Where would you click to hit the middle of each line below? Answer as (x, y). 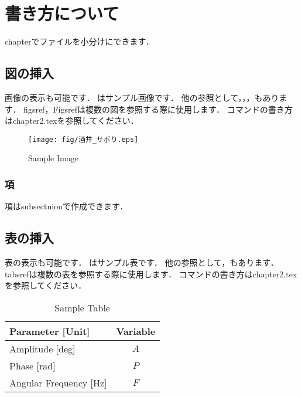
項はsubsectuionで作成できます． (66, 206)
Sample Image (53, 158)
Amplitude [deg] (42, 348)
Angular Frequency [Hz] (58, 382)
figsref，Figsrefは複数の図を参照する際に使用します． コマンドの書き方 (158, 109)
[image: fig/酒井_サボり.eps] (83, 139)
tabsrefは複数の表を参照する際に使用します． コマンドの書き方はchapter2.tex (151, 274)
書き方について (62, 13)
